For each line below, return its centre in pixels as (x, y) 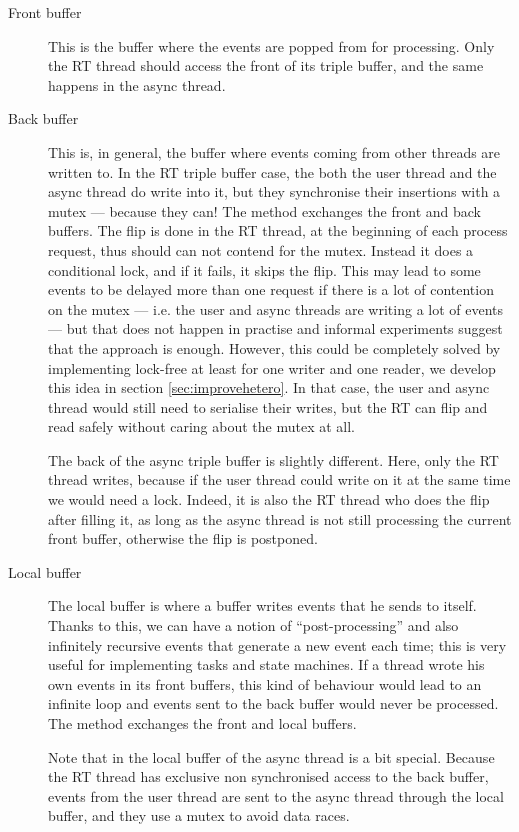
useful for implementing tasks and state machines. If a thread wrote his (266, 664)
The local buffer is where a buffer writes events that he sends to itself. (262, 605)
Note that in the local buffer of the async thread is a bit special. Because (271, 756)
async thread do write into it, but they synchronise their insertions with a (274, 191)
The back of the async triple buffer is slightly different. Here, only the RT (273, 459)
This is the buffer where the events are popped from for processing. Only (271, 45)
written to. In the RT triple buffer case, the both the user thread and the (272, 171)
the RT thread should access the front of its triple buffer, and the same (266, 65)
